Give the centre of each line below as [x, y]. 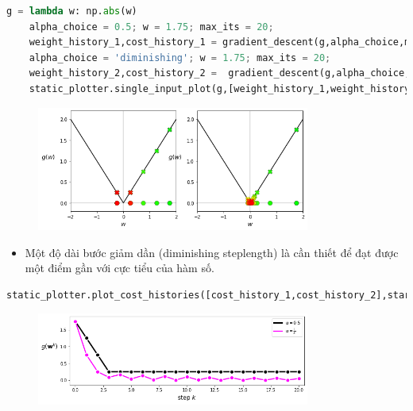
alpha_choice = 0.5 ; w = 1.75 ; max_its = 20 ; [151, 27]
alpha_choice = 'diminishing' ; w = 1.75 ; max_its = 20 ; [180, 58]
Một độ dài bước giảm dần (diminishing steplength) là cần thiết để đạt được [212, 252]
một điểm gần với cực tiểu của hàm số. [120, 268]
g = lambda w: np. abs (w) [72, 11]
